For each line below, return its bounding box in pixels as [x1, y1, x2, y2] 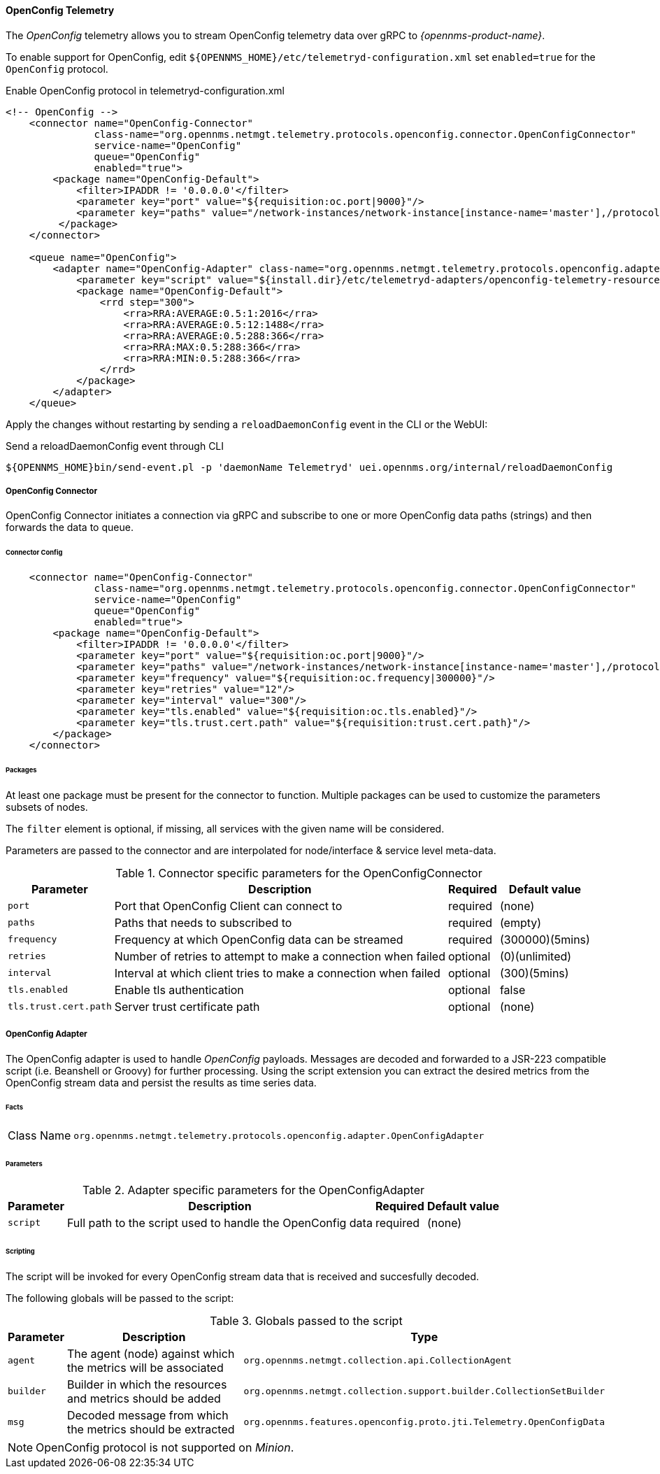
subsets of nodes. [6, 800, 88, 813]
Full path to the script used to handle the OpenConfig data [66, 1215, 373, 1230]
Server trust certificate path [114, 999, 260, 1014]
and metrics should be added [66, 1391, 221, 1405]
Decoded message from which [66, 1408, 229, 1422]
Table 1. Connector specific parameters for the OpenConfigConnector [115, 865, 482, 880]
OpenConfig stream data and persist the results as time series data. [6, 1076, 317, 1089]
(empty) [499, 915, 542, 930]
